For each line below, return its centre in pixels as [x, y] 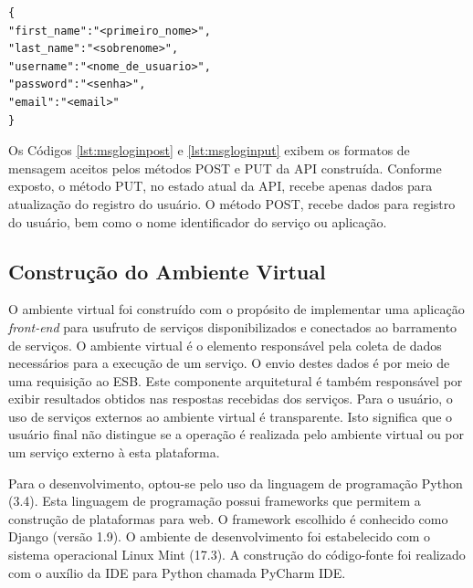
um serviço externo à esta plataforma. [114, 452]
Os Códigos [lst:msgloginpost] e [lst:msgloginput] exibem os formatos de [209, 150]
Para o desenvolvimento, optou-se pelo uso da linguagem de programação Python [236, 483]
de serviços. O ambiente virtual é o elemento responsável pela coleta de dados [225, 345]
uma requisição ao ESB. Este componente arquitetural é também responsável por [236, 380]
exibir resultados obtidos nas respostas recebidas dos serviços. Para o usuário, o [231, 399]
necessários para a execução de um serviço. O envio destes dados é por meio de [229, 363]
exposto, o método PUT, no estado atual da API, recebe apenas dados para [221, 186]
